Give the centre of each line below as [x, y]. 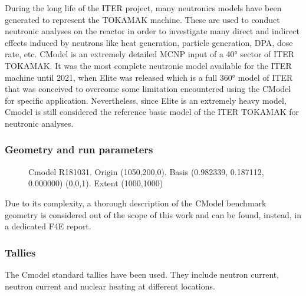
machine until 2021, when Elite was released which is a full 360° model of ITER [149, 77]
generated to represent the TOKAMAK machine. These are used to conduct [142, 19]
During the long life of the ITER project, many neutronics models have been [143, 8]
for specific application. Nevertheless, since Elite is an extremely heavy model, [146, 100]
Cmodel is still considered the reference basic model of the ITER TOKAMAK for [152, 112]
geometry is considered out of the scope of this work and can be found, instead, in [153, 214]
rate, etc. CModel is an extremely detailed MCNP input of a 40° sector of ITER [150, 54]
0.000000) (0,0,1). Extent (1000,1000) [96, 183]
